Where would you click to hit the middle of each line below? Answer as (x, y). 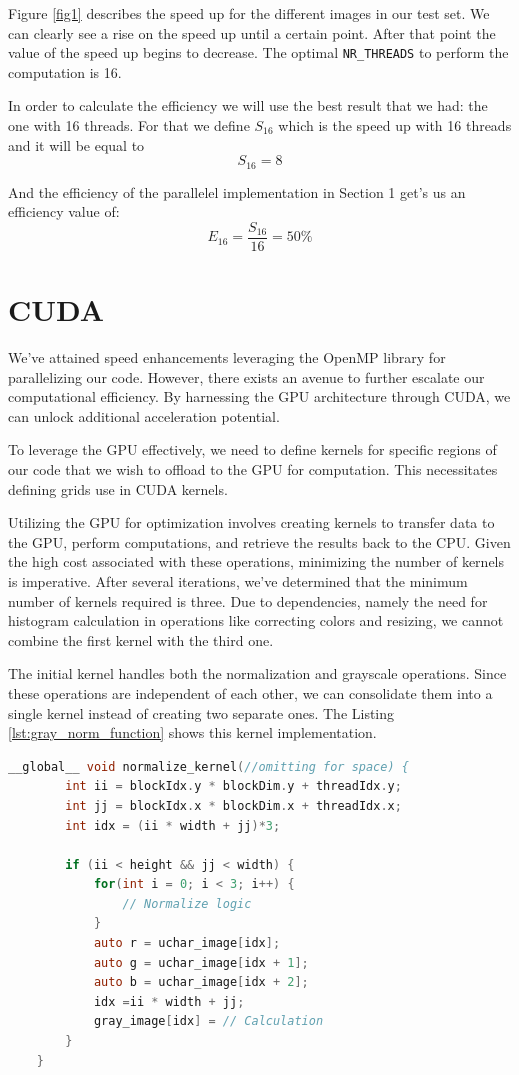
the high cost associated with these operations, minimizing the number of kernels (256, 561)
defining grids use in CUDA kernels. (118, 488)
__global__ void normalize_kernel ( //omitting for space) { (208, 766)
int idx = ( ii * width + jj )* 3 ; (173, 825)
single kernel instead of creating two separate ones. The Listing (201, 712)
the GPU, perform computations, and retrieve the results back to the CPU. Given (259, 541)
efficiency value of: (64, 211)
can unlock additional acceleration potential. (144, 415)
